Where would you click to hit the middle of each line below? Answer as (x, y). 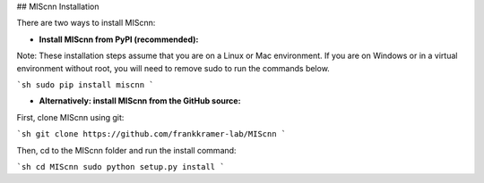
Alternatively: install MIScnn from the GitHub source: (140, 101)
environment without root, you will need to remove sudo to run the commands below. (173, 68)
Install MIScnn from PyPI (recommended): (119, 39)
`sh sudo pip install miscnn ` (85, 84)
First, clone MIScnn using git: (70, 117)
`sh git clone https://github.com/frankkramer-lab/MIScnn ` (151, 134)
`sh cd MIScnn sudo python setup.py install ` (121, 166)
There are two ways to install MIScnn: (86, 23)
